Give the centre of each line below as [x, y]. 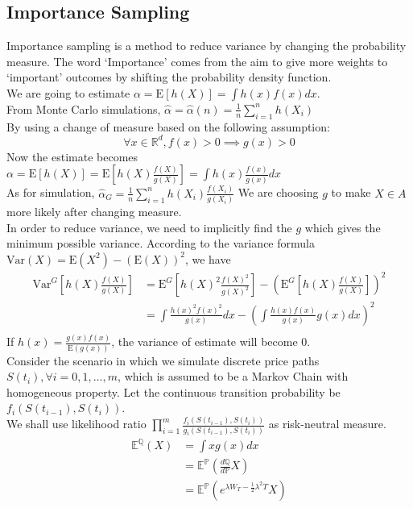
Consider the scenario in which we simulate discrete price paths [163, 360]
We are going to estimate [68, 92]
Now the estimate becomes [72, 156]
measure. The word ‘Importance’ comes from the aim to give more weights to [197, 61]
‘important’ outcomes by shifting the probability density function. [169, 77]
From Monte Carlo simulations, [84, 108]
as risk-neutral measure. [327, 424]
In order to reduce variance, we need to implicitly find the [149, 227]
